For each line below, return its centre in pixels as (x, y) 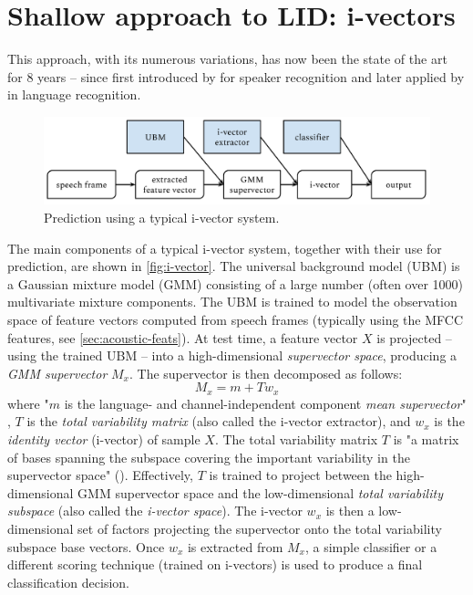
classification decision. (69, 582)
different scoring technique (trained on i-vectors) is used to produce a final (215, 564)
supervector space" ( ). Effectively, (100, 475)
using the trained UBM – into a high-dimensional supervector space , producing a (232, 355)
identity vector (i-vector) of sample (104, 438)
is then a (350, 511)
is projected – (414, 337)
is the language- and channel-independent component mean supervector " (265, 403)
